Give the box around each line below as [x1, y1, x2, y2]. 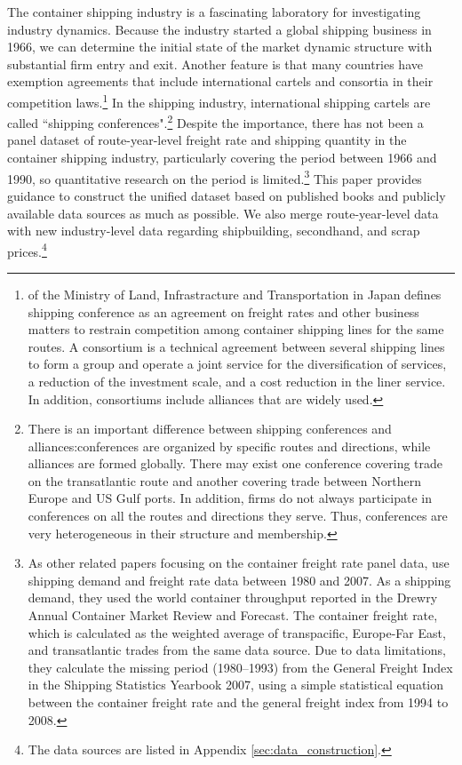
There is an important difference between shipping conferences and [28, 419, 392, 438]
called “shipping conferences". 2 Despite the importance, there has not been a [7, 111, 424, 131]
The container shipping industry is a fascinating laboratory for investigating [7, 3, 421, 20]
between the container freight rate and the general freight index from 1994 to [28, 693, 449, 711]
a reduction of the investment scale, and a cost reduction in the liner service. [28, 371, 446, 390]
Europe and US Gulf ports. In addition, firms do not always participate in [28, 489, 432, 507]
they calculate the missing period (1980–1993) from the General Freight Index [28, 657, 453, 676]
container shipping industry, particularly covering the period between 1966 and [7, 148, 437, 167]
